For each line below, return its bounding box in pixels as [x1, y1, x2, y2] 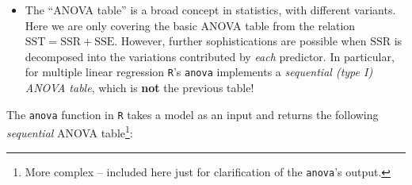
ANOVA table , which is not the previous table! [25, 79, 254, 96]
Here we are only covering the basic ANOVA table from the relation [25, 17, 356, 33]
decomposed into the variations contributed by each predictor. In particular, [25, 48, 395, 64]
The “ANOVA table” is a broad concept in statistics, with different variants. [25, 2, 396, 17]
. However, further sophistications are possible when [114, 33, 367, 49]
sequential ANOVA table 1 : [6, 122, 133, 141]
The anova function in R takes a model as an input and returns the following [6, 106, 379, 122]
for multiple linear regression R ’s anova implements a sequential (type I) [25, 64, 373, 80]
